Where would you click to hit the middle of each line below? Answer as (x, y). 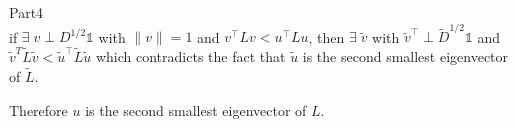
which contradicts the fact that (190, 56)
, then (326, 36)
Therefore (38, 109)
